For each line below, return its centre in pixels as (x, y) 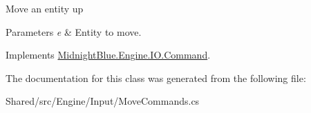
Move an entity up (45, 8)
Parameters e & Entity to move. (74, 31)
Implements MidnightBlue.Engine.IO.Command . (108, 55)
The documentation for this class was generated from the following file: (156, 78)
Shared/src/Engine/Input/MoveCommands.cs (103, 101)
